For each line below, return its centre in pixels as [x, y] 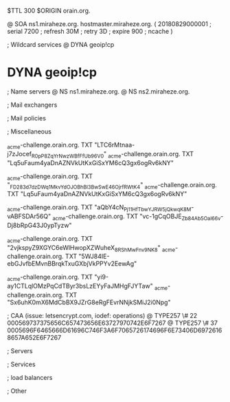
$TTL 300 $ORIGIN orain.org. [49, 11]
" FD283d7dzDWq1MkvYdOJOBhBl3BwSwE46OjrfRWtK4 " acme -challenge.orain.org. [112, 186]
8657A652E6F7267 [34, 337]
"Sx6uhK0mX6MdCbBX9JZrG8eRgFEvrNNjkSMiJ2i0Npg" [89, 302]
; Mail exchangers [32, 105]
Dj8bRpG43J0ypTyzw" [39, 225]
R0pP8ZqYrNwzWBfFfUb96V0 [68, 156]
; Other [17, 391]
